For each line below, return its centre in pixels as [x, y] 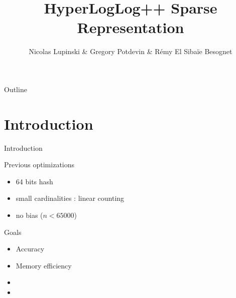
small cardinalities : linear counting [70, 198]
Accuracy [30, 249]
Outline [16, 89]
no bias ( [29, 215]
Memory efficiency [44, 265]
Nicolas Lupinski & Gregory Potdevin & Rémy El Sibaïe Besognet [131, 51]
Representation [131, 27]
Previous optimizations [39, 165]
